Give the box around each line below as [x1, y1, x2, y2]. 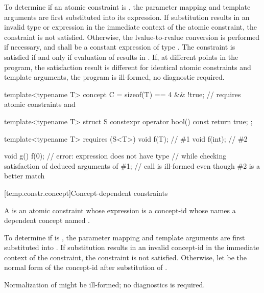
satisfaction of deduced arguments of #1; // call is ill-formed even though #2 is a [4, 160, 260, 171]
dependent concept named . [4, 215, 90, 226]
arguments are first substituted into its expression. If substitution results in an [4, 11, 250, 22]
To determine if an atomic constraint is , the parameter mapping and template [4, 2, 251, 12]
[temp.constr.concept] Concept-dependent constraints [4, 187, 168, 198]
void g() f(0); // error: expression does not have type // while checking [4, 150, 227, 161]
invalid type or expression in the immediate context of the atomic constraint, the [4, 21, 257, 32]
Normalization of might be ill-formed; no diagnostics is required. [4, 279, 205, 290]
